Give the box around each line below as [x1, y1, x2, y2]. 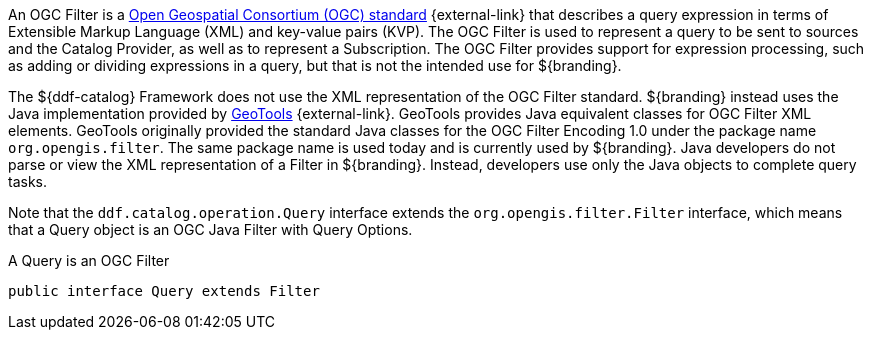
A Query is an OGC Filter [8, 252, 170, 269]
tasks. [8, 173, 48, 190]
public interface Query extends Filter [8, 283, 320, 299]
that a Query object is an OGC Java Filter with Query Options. [8, 221, 413, 238]
